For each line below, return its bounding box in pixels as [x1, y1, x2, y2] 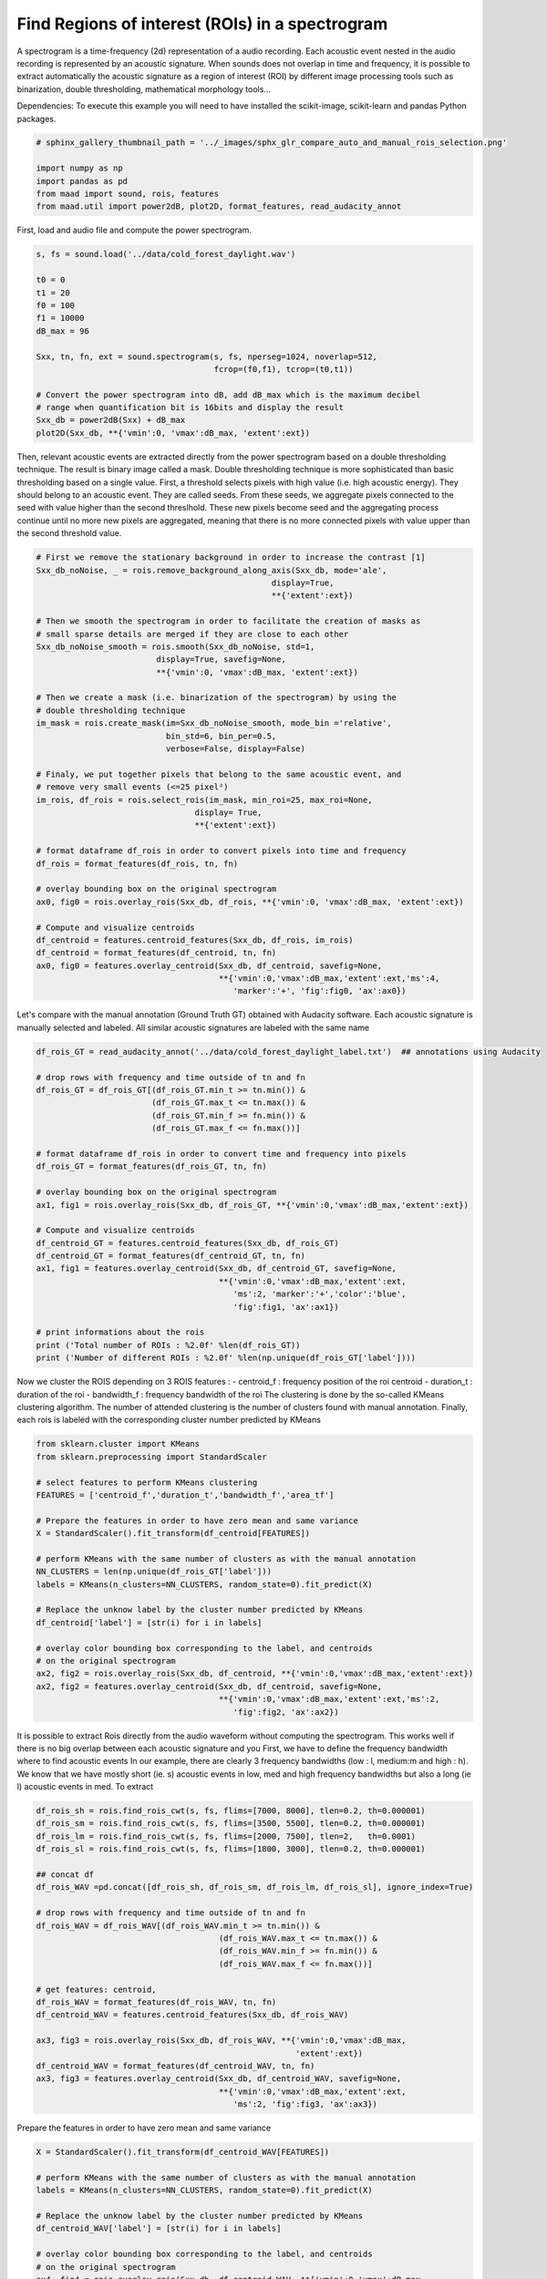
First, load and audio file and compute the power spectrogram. [16, 224, 253, 236]
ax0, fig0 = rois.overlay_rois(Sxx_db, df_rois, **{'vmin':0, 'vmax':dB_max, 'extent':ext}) [36, 896, 464, 907]
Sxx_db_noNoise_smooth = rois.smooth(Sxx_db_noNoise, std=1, [36, 641, 315, 652]
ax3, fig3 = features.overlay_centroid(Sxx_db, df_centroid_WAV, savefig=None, [36, 2074, 402, 2084]
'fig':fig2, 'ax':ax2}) [232, 1707, 339, 1717]
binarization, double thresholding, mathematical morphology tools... [16, 83, 271, 95]
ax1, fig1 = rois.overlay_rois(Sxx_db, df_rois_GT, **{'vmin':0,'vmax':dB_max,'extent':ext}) [36, 1200, 470, 1210]
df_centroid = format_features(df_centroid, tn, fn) [36, 948, 277, 958]
